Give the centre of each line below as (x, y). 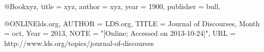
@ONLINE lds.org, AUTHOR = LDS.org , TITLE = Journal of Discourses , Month (132, 23)
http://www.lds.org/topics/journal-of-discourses (79, 43)
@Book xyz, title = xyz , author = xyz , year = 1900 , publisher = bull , (112, 6)
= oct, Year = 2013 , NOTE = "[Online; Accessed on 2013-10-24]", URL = (120, 33)
